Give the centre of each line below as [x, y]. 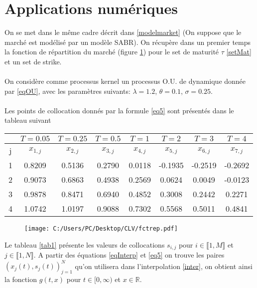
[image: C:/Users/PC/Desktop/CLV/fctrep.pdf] [101, 229]
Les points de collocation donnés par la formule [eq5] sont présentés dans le [119, 110]
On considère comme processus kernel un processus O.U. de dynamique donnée [125, 81]
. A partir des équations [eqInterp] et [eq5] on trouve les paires [129, 255]
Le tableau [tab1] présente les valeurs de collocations [85, 244]
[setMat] [239, 52]
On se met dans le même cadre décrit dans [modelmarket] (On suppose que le [123, 32]
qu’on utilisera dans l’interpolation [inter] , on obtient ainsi [164, 266]
